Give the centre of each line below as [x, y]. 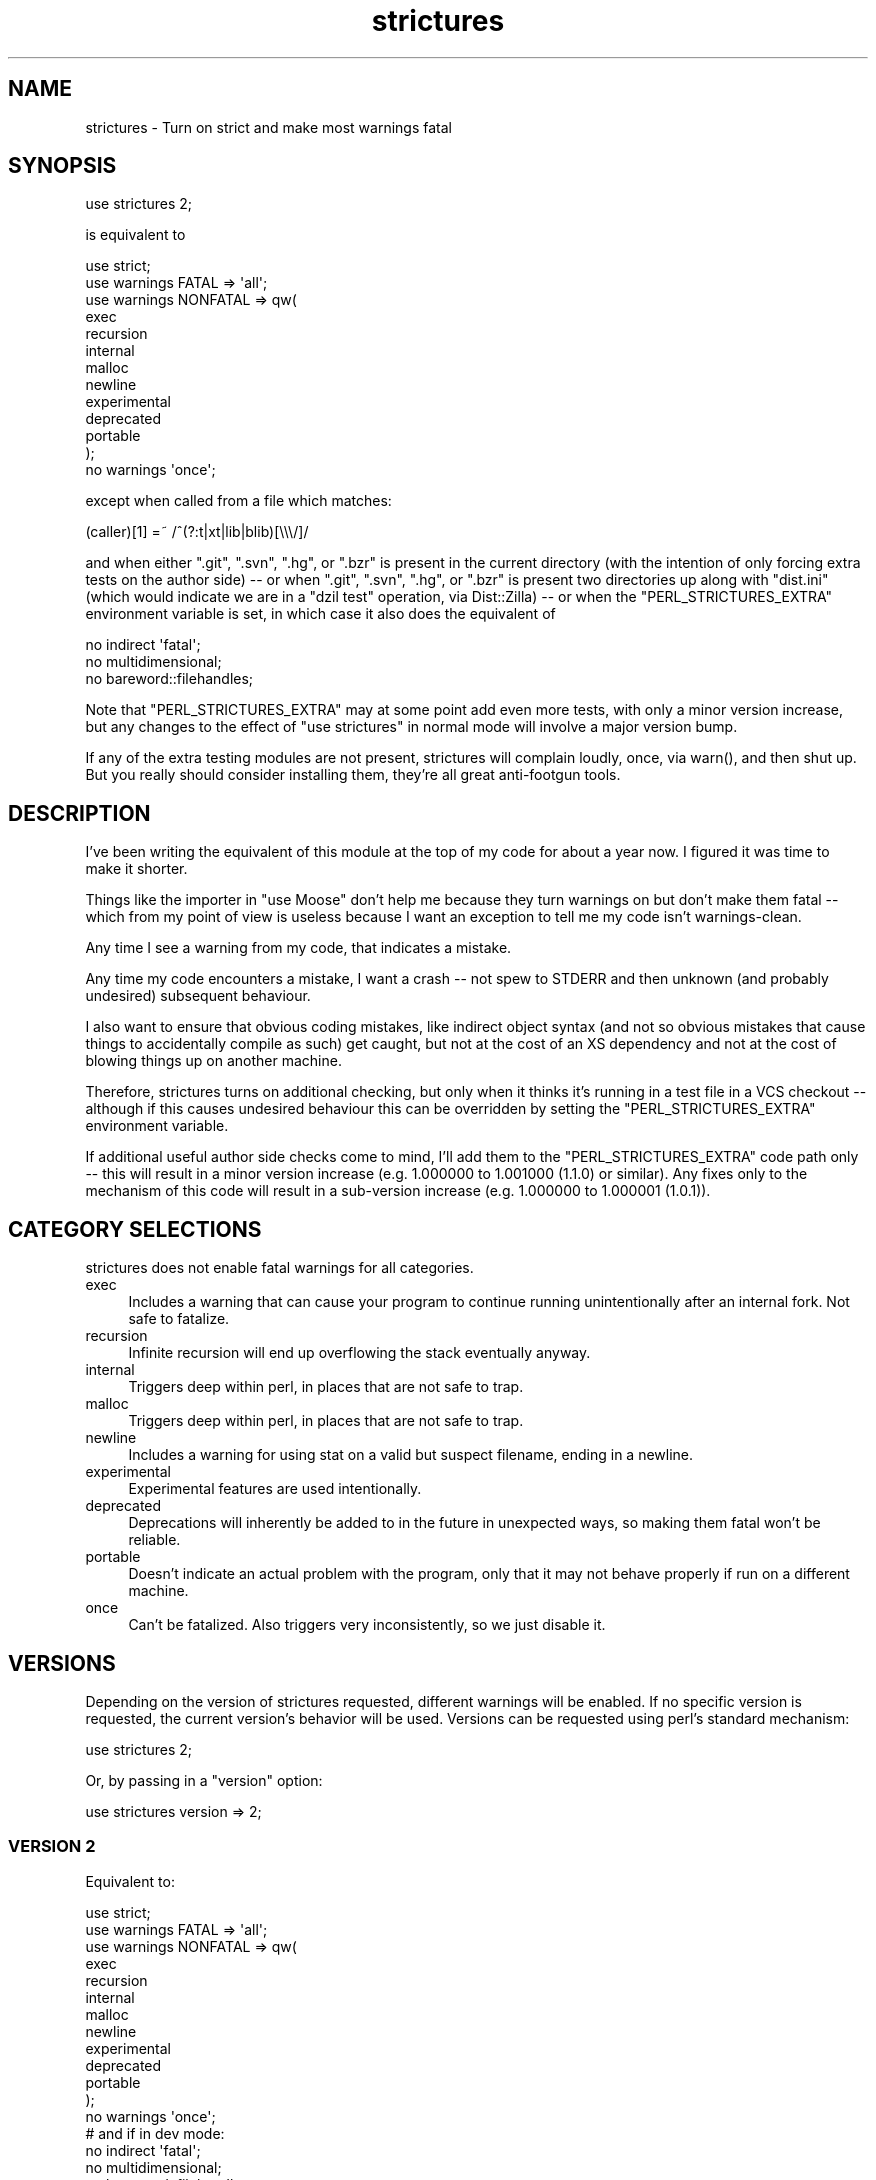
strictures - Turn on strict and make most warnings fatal [268, 127]
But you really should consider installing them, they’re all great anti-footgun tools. [353, 775]
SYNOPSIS [62, 166]
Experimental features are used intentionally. [275, 1489]
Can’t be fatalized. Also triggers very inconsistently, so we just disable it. [367, 1625]
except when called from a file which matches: [238, 501]
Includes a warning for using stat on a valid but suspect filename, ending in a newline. [411, 1455]
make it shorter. [136, 869]
